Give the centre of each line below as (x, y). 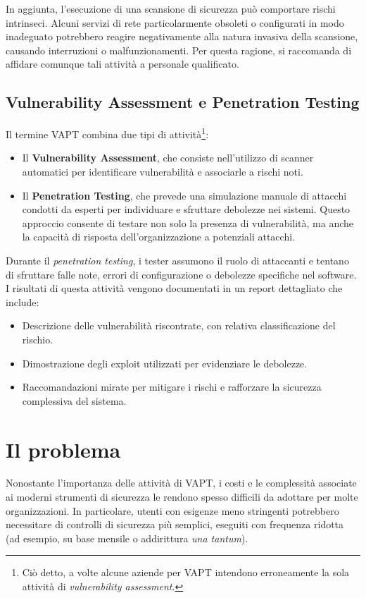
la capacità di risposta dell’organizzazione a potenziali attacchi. (158, 237)
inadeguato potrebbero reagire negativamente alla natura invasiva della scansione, (182, 36)
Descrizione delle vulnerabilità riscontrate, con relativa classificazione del (179, 325)
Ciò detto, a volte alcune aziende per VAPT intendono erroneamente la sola (186, 572)
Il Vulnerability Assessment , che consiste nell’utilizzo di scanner (168, 158)
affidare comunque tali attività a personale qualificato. (122, 64)
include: (23, 301)
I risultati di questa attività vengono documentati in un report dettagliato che (174, 288)
